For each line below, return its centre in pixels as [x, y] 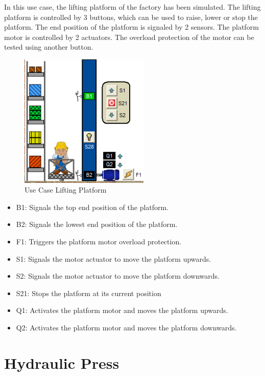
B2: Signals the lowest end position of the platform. [97, 224]
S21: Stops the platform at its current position [89, 293]
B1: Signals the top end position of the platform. [92, 207]
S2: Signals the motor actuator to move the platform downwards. [118, 276]
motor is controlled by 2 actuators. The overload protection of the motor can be [129, 37]
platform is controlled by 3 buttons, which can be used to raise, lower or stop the [131, 17]
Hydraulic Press [62, 362]
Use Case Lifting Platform [66, 190]
